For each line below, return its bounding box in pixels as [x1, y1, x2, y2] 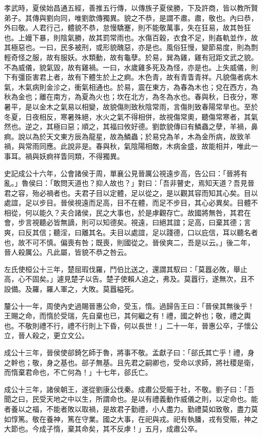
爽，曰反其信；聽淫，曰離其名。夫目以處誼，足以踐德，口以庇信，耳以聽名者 [4, 227, 258, 238]
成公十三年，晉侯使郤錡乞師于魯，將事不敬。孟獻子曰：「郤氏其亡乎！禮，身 [4, 347, 254, 357]
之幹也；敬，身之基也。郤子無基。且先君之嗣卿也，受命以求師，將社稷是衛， [4, 357, 258, 367]
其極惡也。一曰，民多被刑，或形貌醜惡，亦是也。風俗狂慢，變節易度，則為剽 [4, 42, 258, 52]
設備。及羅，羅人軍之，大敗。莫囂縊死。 [4, 284, 138, 294]
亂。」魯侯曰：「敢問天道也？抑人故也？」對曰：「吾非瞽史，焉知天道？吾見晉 [4, 178, 254, 188]
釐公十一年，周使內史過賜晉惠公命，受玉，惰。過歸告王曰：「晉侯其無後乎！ [4, 300, 254, 311]
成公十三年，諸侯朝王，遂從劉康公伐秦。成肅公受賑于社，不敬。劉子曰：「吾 [4, 384, 254, 394]
